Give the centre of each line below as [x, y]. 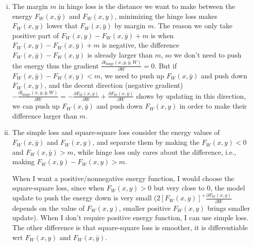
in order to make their [213, 106]
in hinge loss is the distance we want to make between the [147, 6]
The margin [30, 6]
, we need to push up [132, 75]
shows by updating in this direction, [191, 95]
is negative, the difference [141, 45]
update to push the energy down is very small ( [85, 198]
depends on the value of [48, 208]
